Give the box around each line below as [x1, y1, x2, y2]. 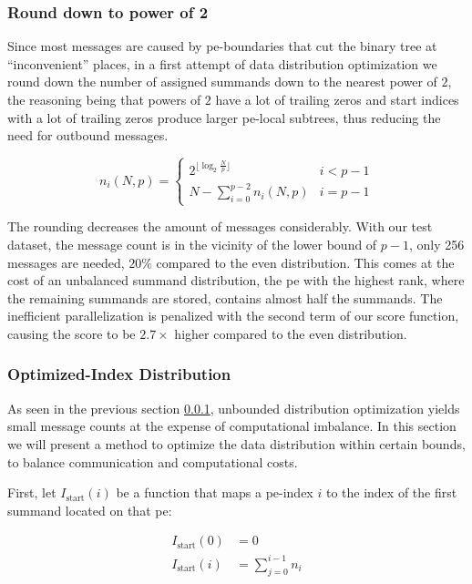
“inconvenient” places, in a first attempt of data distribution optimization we [7, 54, 437, 73]
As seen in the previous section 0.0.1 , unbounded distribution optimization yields [7, 398, 460, 417]
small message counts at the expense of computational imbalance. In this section [7, 416, 457, 435]
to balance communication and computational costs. [7, 452, 298, 471]
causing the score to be [7, 323, 136, 343]
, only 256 [409, 234, 465, 253]
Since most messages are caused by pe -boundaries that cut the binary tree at [7, 36, 437, 56]
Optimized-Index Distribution [7, 363, 231, 385]
